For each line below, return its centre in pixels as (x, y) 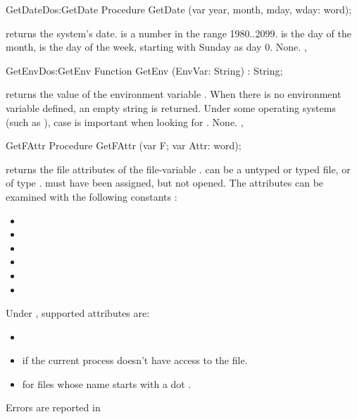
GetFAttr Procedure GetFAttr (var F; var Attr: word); (124, 145)
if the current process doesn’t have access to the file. (135, 360)
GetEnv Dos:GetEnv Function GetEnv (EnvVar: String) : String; (144, 70)
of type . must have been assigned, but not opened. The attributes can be (165, 183)
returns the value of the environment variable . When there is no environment (174, 94)
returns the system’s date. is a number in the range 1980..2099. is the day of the (178, 33)
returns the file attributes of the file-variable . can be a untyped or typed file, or (178, 169)
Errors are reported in (53, 407)
